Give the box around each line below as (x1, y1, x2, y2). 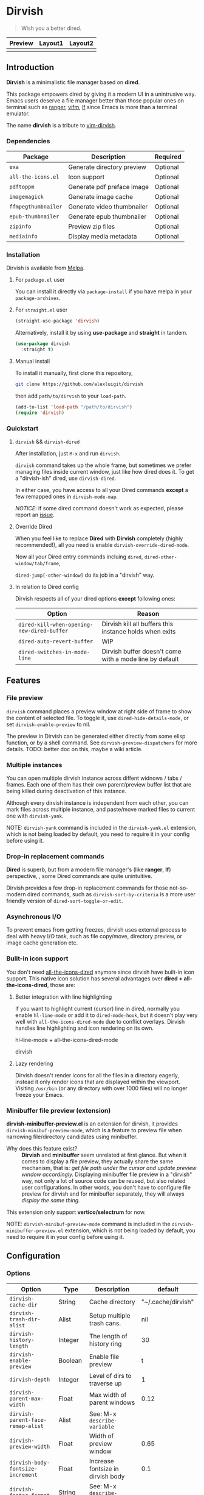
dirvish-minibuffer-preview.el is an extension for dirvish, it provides (6, 1120, 178, 1127)
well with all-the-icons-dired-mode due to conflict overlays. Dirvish (15, 1018, 185, 1025)
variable (89, 1423, 115, 1430)
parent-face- (9, 1416, 47, 1423)
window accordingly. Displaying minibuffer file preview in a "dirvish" (21, 1171, 192, 1178)
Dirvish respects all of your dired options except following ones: (15, 594, 176, 602)
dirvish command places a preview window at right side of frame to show (6, 707, 192, 715)
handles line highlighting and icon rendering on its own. (15, 1024, 154, 1032)
